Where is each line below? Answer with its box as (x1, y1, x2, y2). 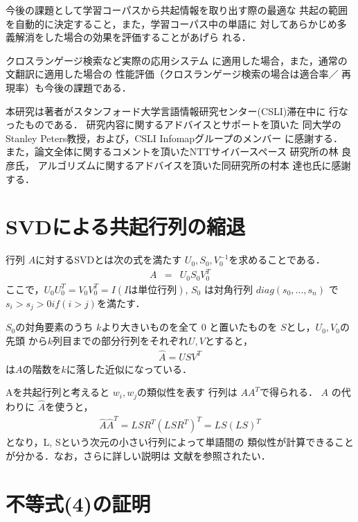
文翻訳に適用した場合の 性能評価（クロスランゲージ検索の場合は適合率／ (6, 67, 339, 81)
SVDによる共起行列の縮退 (6, 212, 246, 241)
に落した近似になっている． (66, 361, 193, 376)
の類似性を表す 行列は (137, 385, 238, 399)
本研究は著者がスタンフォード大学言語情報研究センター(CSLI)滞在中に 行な (6, 103, 348, 118)
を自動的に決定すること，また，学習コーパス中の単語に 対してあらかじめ (6, 16, 337, 31)
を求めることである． (229, 252, 325, 267)
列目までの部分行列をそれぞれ (52, 333, 188, 347)
